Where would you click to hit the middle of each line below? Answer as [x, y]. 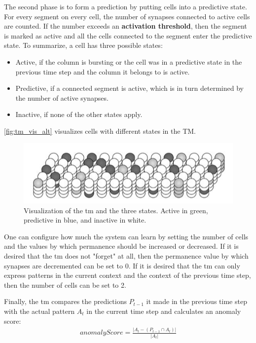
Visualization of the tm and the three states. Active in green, [116, 210]
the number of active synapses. [62, 97]
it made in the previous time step [197, 301]
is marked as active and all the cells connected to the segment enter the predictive [128, 35]
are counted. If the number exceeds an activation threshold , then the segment [126, 26]
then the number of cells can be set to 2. [65, 285]
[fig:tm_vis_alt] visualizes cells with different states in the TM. [100, 131]
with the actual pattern [39, 311]
